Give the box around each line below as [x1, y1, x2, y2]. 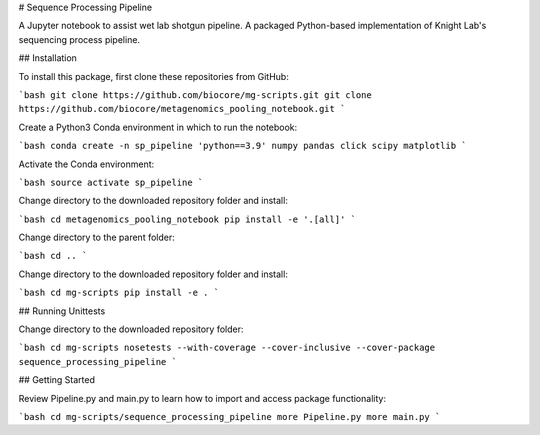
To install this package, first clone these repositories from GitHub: [18, 70, 289, 82]
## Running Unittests [18, 305, 106, 317]
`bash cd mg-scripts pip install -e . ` [18, 287, 220, 299]
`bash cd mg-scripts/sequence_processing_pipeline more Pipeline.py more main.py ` [18, 411, 441, 422]
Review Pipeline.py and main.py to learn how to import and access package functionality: [18, 392, 387, 404]
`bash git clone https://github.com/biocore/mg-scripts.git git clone [18, 89, 372, 100]
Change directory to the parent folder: [18, 231, 175, 244]
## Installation [18, 52, 77, 64]
